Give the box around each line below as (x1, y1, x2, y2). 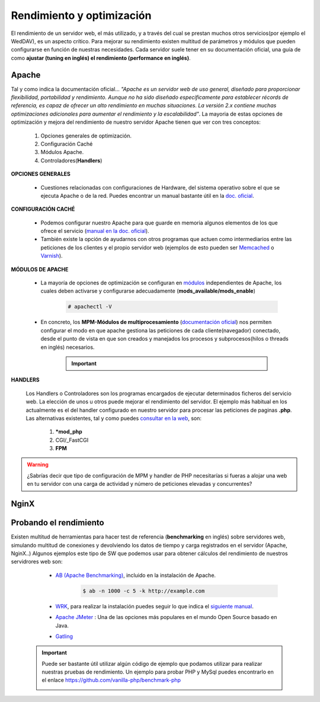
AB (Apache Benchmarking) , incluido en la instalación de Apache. (55, 572, 216, 579)
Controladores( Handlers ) (40, 157, 103, 164)
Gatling (55, 633, 73, 640)
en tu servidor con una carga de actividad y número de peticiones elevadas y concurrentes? (27, 480, 252, 488)
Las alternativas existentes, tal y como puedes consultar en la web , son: (25, 415, 201, 422)
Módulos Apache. (40, 149, 84, 156)
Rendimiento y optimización (11, 9, 152, 22)
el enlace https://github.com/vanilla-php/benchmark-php (41, 677, 181, 684)
